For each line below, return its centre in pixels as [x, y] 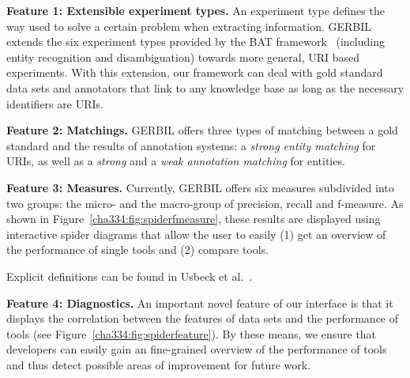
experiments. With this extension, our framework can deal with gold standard [195, 72]
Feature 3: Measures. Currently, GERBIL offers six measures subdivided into [200, 187]
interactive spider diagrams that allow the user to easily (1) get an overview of [196, 234]
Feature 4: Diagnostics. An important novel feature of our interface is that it [200, 302]
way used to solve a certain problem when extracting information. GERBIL [189, 26]
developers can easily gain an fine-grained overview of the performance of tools [197, 349]
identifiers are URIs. [55, 103]
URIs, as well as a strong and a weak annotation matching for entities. [176, 161]
